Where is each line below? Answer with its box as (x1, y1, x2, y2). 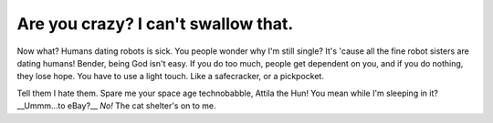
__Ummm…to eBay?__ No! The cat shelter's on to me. (16, 100, 216, 111)
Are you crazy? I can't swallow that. (16, 14, 294, 34)
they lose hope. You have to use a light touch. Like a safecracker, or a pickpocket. (16, 71, 324, 82)
